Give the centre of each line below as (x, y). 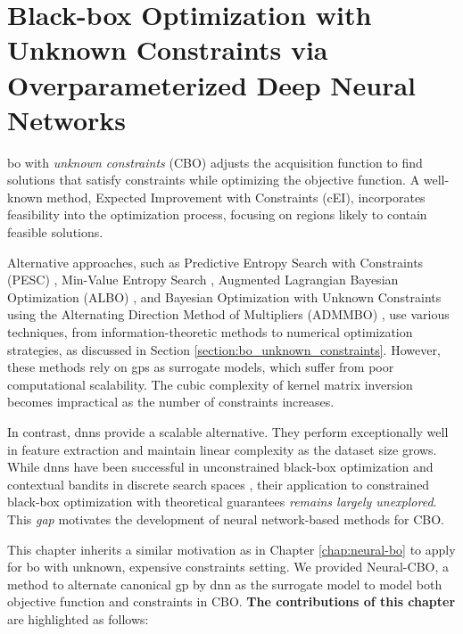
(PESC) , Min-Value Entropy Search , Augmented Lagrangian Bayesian (203, 280)
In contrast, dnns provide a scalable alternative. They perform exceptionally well (228, 432)
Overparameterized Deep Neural (212, 84)
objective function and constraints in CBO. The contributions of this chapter (231, 601)
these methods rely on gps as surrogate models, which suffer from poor (201, 367)
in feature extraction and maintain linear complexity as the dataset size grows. (222, 449)
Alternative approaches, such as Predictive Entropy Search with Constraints (215, 262)
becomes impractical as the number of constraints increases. (171, 402)
